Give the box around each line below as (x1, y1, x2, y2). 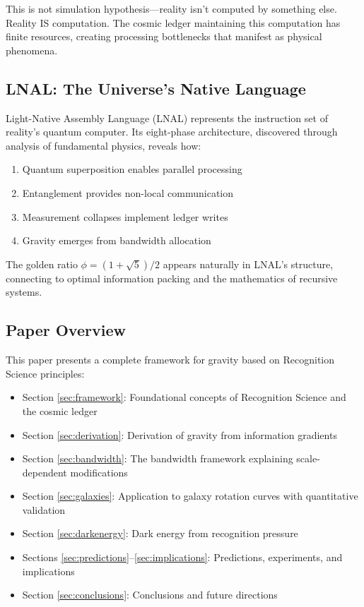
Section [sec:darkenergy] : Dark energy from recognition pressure (22, 526, 298, 541)
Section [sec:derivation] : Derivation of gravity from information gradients (22, 427, 337, 442)
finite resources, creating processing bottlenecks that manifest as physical (6, 29, 322, 44)
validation (22, 502, 66, 517)
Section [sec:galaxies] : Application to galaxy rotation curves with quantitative (22, 488, 358, 503)
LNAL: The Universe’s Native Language (6, 77, 306, 99)
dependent (22, 464, 67, 479)
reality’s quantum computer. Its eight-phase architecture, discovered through (6, 124, 338, 139)
